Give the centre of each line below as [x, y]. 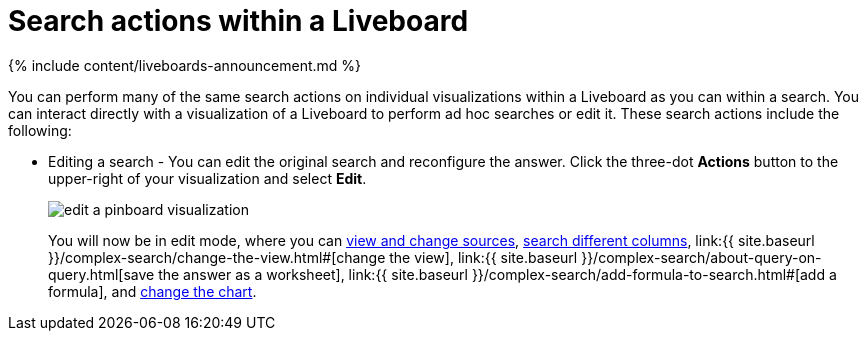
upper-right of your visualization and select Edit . [207, 178]
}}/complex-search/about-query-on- [701, 257]
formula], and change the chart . [152, 291]
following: [40, 130]
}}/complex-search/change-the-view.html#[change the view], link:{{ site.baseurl [313, 257]
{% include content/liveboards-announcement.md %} [185, 65]
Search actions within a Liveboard [238, 21]
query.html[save [101, 274]
